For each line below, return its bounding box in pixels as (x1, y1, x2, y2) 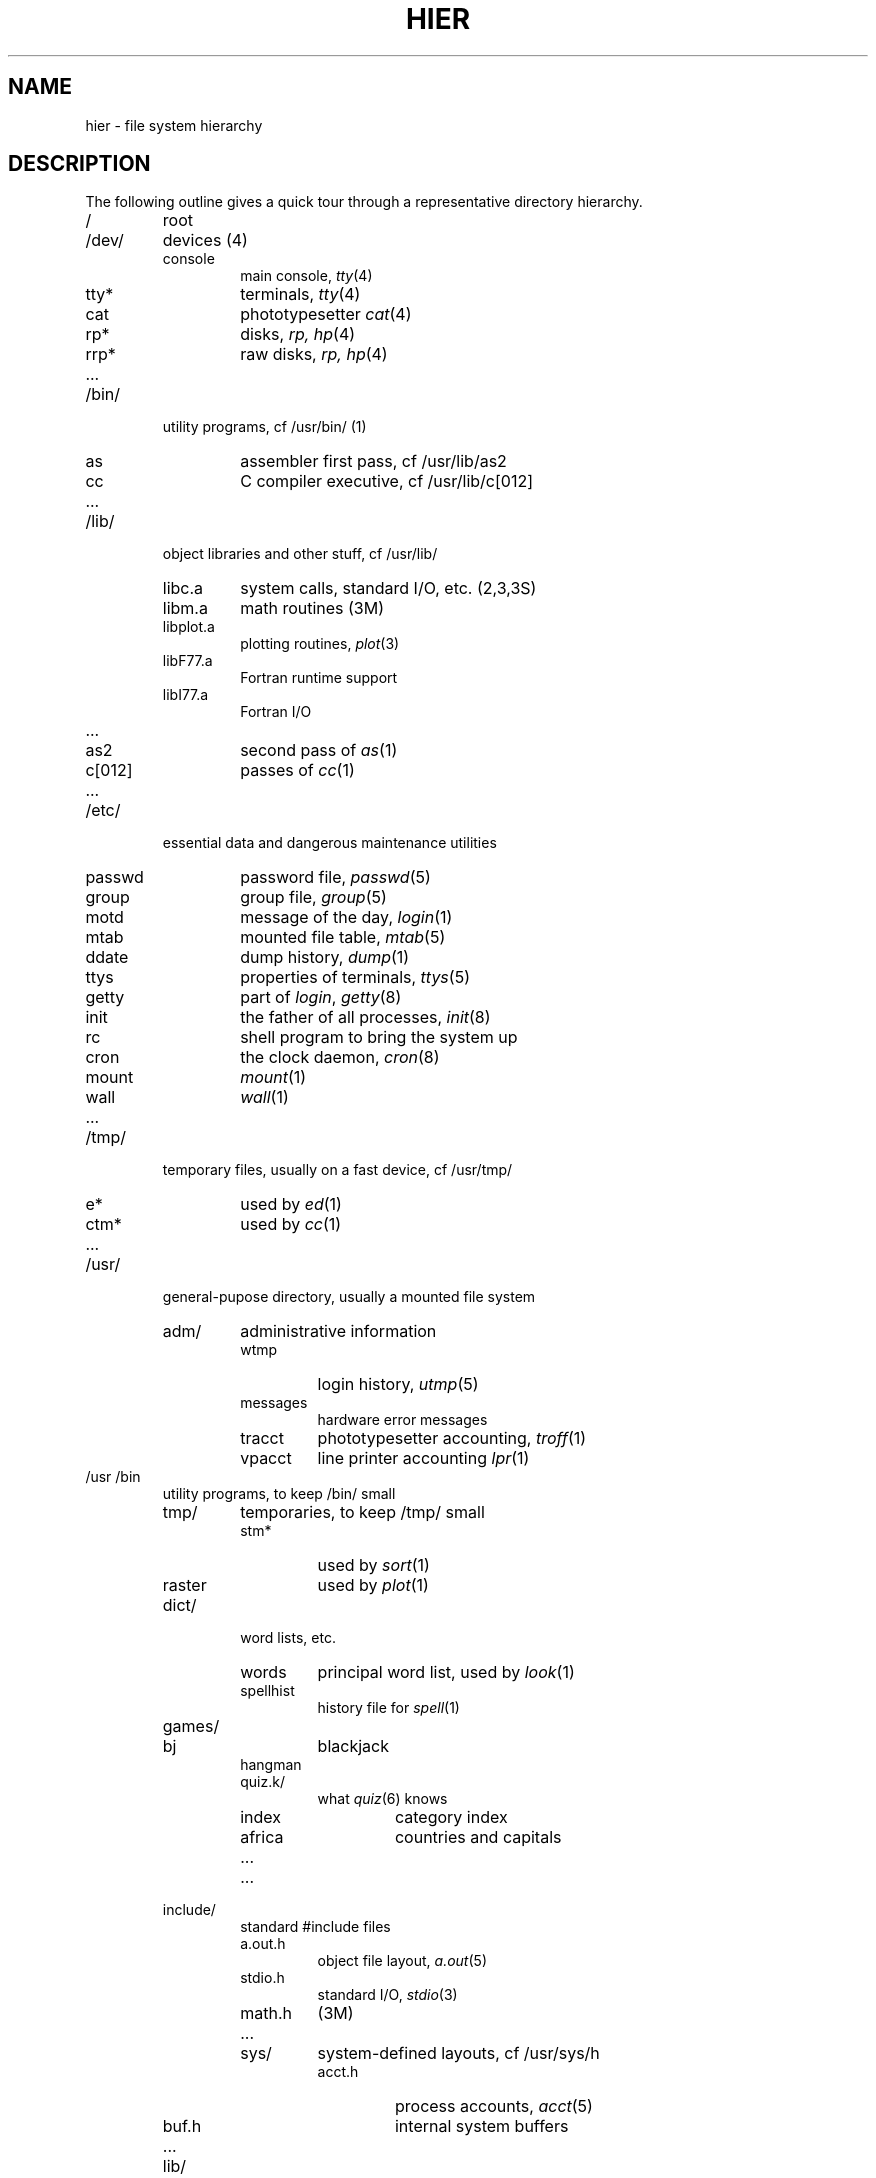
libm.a (162, 598, 208, 619)
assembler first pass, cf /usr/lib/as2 (240, 451, 507, 472)
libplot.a (162, 618, 215, 636)
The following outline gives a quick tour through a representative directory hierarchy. (85, 193, 643, 211)
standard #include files (240, 1918, 391, 1936)
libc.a (162, 578, 204, 599)
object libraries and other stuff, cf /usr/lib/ (162, 545, 438, 563)
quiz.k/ (240, 1773, 285, 1791)
